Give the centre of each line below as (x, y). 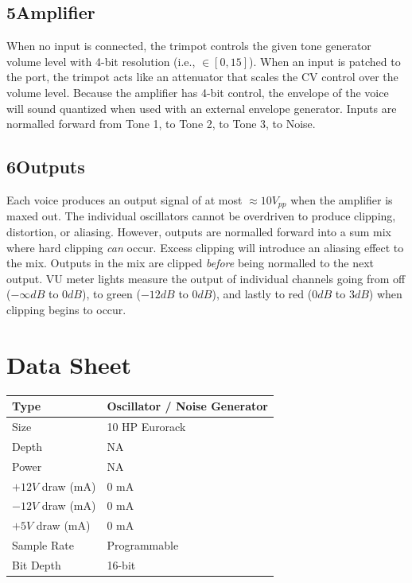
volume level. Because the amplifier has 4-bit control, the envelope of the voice (198, 92)
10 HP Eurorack (146, 427)
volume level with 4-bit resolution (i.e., (101, 61)
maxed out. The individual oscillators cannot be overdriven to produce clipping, (201, 216)
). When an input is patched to (325, 61)
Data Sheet (69, 364)
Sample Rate (43, 545)
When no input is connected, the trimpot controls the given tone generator (189, 46)
